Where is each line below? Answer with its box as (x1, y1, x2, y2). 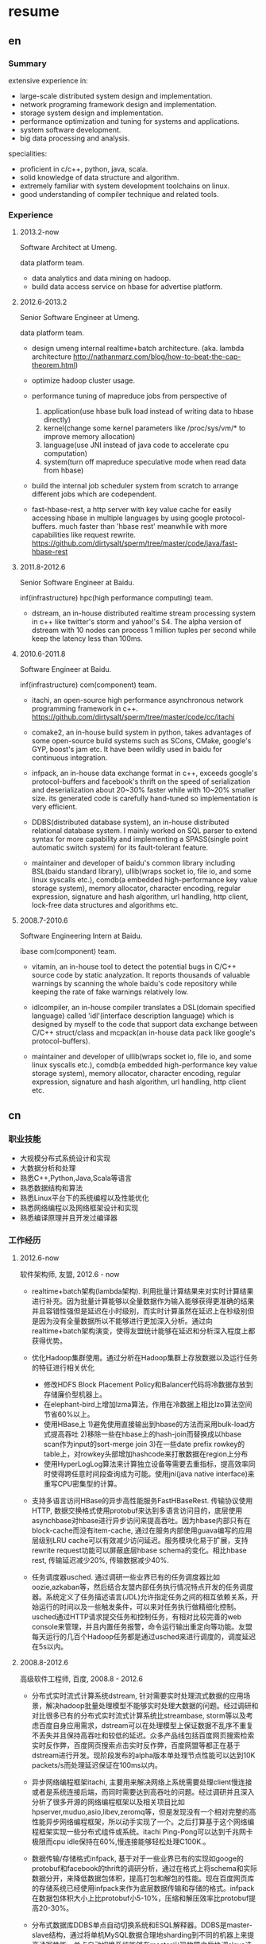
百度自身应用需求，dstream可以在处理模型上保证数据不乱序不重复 (38, 1721, 254, 1730)
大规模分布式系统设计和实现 (19, 1153, 111, 1163)
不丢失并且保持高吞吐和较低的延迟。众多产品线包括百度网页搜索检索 (31, 1730, 255, 1741)
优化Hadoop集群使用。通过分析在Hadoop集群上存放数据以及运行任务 (31, 1353, 258, 1363)
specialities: (8, 148, 48, 158)
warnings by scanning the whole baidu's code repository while (31, 979, 237, 989)
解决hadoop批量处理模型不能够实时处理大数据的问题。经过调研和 (45, 1701, 259, 1711)
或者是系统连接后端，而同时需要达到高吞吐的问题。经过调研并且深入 (31, 1788, 255, 1797)
